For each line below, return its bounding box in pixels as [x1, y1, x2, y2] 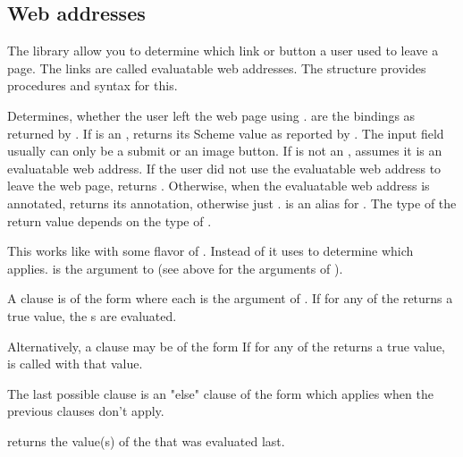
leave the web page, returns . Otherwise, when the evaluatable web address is [7, 176, 430, 195]
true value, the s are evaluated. [7, 306, 177, 325]
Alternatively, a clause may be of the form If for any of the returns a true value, [7, 336, 445, 355]
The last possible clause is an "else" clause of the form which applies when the [7, 384, 434, 402]
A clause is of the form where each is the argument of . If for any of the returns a [7, 289, 453, 308]
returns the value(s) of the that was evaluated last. [7, 431, 285, 450]
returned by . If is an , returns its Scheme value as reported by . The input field [7, 123, 444, 142]
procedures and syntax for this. [7, 76, 178, 95]
